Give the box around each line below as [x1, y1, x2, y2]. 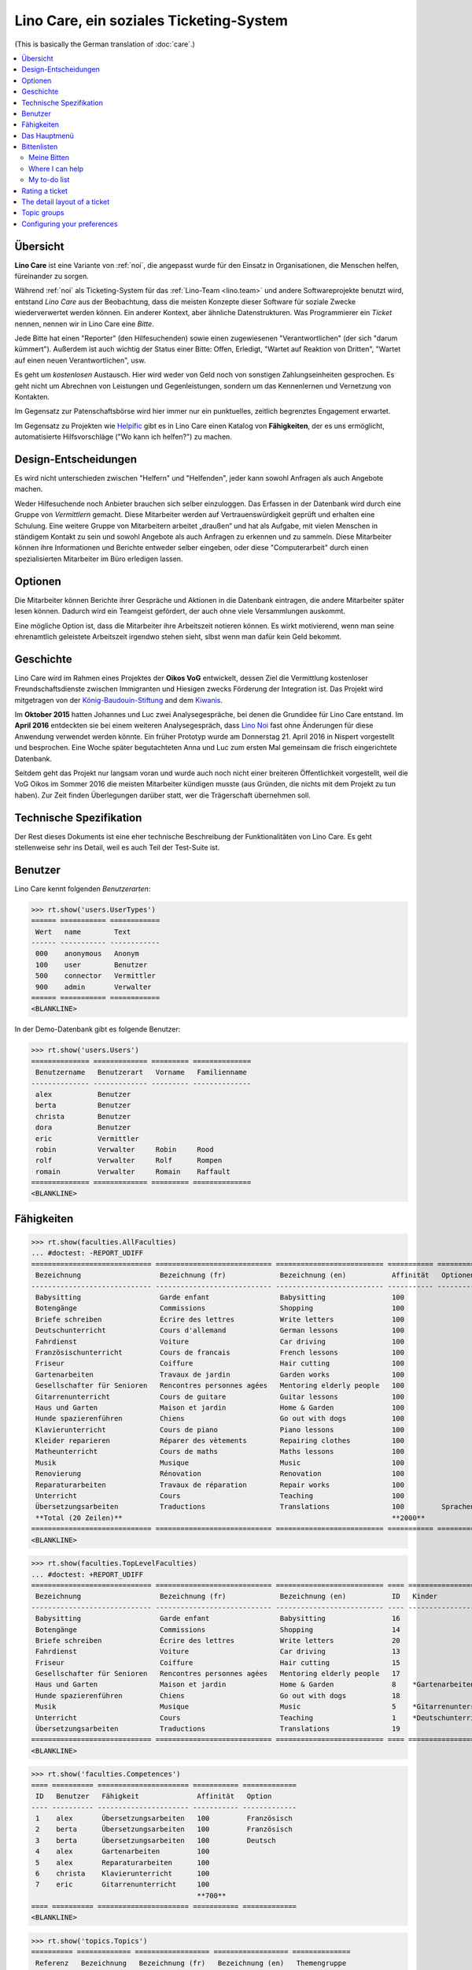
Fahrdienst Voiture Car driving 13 [35, 1647, 400, 1656]
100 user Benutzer [35, 960, 148, 969]
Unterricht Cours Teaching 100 [35, 1492, 405, 1500]
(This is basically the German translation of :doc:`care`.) [14, 39, 196, 49]
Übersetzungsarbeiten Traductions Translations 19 [35, 1724, 400, 1734]
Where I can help [28, 164, 84, 173]
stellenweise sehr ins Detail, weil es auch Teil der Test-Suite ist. [14, 843, 220, 852]
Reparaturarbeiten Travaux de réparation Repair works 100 [35, 1480, 405, 1489]
